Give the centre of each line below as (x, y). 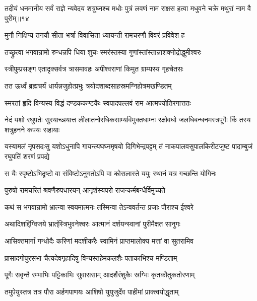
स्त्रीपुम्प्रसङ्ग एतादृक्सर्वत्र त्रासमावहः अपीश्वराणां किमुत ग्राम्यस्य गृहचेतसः (94, 69)
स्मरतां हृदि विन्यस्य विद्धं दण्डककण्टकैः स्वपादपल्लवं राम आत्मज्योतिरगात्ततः (98, 102)
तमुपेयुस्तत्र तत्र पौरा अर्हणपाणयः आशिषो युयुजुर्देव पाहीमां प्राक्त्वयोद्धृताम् (92, 291)
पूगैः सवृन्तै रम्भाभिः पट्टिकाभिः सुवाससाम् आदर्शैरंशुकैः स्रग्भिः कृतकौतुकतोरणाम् (100, 275)
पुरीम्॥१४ (17, 18)
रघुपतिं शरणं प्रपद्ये (27, 156)
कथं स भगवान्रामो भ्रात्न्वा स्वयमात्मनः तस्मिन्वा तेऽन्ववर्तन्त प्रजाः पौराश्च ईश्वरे (99, 207)
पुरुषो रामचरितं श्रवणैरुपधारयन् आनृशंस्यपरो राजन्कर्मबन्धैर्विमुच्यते (85, 190)
